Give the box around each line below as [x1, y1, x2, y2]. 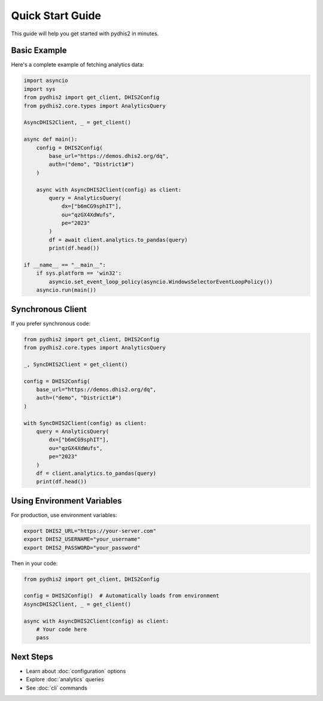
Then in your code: [11, 560, 58, 567]
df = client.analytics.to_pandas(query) [36, 470, 157, 477]
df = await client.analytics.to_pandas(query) [48, 236, 188, 243]
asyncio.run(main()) [36, 287, 97, 293]
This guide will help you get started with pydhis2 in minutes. [11, 30, 159, 37]
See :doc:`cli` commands [26, 684, 88, 691]
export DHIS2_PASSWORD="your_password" [23, 544, 141, 551]
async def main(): [23, 136, 78, 143]
